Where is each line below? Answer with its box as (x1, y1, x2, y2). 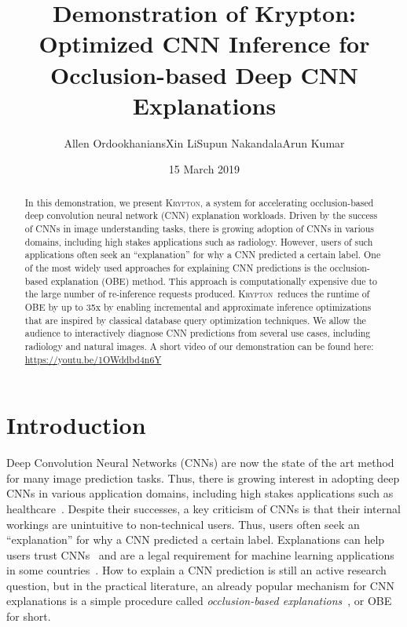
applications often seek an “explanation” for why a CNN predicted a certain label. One (24, 248, 381, 261)
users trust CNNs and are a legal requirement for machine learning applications (6, 546, 394, 563)
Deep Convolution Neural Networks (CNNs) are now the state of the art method (6, 454, 394, 471)
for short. (6, 608, 51, 625)
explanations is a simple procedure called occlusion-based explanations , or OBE (6, 592, 392, 609)
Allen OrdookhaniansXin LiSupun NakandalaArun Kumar (64, 134, 345, 151)
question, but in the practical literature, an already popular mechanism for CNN (6, 577, 394, 593)
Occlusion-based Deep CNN (49, 58, 359, 90)
